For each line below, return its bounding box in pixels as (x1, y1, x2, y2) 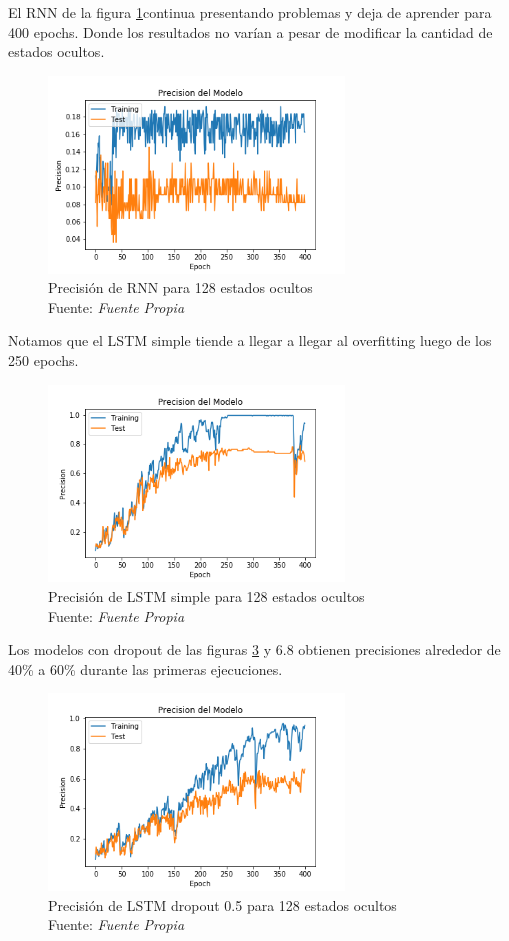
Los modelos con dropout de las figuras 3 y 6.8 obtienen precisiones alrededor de (8, 639, 501, 660)
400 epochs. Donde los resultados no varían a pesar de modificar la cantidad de (8, 21, 493, 42)
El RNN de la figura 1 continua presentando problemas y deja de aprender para (8, 2, 492, 22)
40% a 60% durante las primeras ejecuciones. (8, 658, 283, 679)
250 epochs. (8, 350, 79, 371)
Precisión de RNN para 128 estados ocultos (48, 277, 313, 298)
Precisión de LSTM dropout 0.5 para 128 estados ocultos (48, 894, 397, 915)
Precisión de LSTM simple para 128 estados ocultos (48, 586, 365, 607)
